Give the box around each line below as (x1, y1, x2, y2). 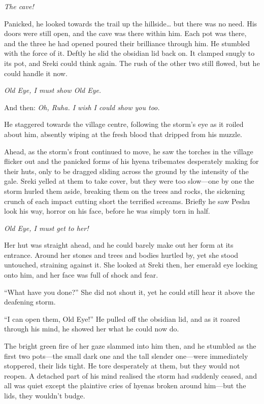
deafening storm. (4, 296, 56, 307)
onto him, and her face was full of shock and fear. (4, 270, 158, 280)
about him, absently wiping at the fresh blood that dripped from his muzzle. (4, 128, 243, 139)
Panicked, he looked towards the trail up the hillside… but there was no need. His (4, 18, 257, 28)
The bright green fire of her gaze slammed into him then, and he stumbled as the (4, 341, 256, 351)
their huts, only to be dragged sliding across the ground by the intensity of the (4, 165, 249, 176)
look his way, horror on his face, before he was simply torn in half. (4, 206, 210, 216)
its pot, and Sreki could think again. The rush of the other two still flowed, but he (4, 57, 260, 68)
